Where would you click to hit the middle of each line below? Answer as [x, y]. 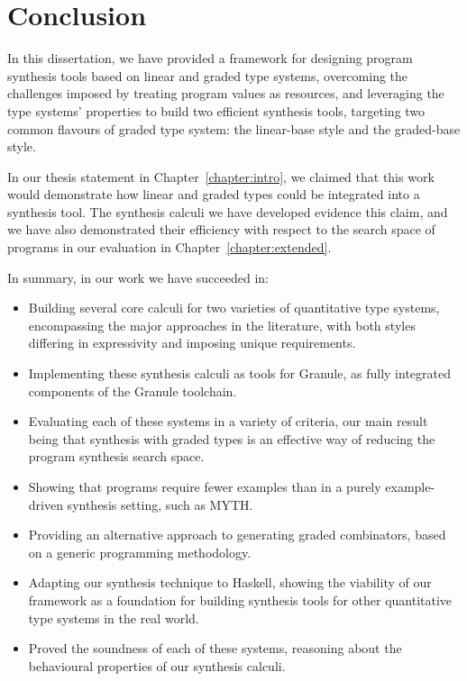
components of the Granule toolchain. [133, 390]
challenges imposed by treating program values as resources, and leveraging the [226, 93]
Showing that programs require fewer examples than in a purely [205, 486]
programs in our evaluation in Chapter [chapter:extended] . [169, 247]
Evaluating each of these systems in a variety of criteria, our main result [228, 421]
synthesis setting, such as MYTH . [160, 504]
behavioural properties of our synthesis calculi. [157, 665]
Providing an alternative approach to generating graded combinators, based [237, 535]
